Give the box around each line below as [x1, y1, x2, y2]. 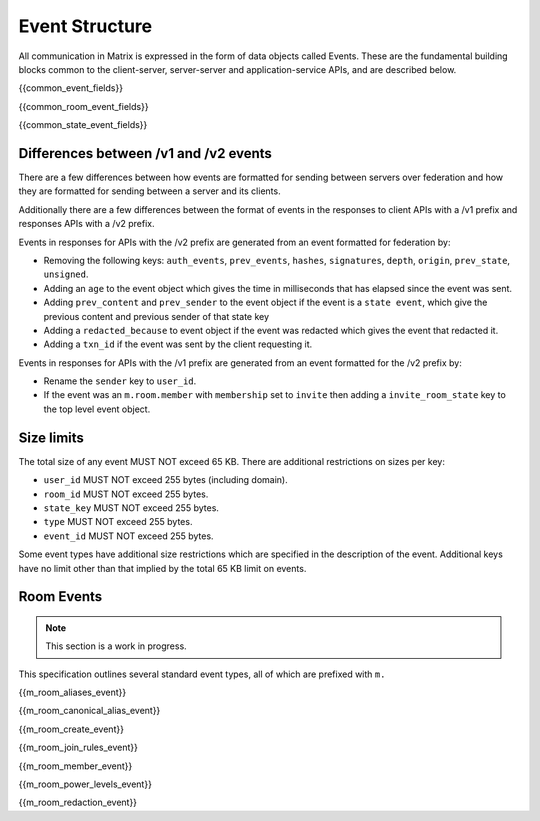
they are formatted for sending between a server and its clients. [18, 185, 281, 197]
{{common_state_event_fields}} [18, 119, 148, 131]
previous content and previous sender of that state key [43, 310, 270, 322]
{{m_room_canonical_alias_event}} [18, 705, 161, 717]
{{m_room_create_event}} [18, 723, 125, 735]
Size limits [18, 429, 85, 446]
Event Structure [18, 15, 153, 37]
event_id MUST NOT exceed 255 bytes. [43, 530, 214, 542]
